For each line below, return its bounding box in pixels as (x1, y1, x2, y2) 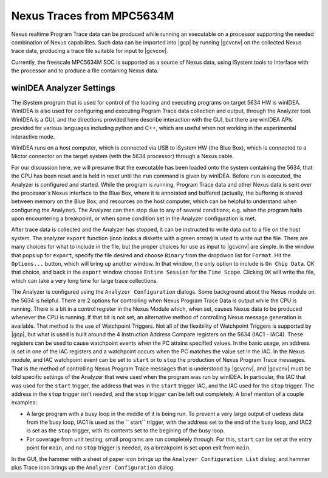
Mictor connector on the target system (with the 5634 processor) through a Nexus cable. (11, 153, 234, 160)
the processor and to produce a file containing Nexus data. (11, 67, 159, 74)
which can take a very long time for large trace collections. (11, 277, 158, 284)
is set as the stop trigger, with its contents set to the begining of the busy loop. (26, 427, 225, 434)
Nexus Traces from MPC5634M (11, 9, 174, 23)
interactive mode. (11, 133, 55, 140)
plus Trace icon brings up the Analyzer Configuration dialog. (11, 464, 175, 471)
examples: (11, 399, 38, 406)
